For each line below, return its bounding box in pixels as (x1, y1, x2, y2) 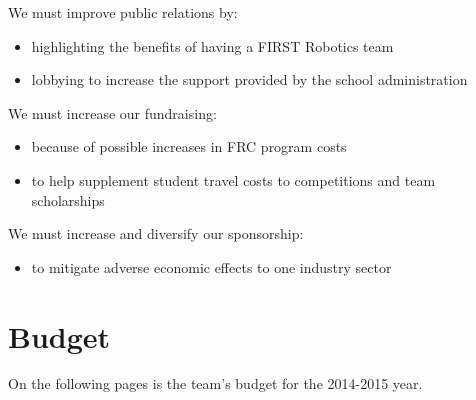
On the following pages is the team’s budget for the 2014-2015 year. (8, 373, 423, 394)
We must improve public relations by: (8, 2, 238, 22)
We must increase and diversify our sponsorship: (8, 223, 304, 244)
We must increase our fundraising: (8, 102, 217, 123)
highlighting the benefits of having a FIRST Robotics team (31, 35, 394, 56)
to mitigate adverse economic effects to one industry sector (31, 256, 392, 277)
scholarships (31, 189, 105, 210)
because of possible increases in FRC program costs (31, 136, 347, 157)
